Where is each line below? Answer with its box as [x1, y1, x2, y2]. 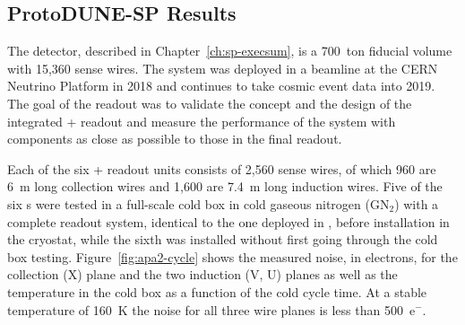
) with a [394, 194, 439, 213]
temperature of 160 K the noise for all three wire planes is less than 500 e [7, 300, 416, 319]
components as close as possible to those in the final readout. [7, 129, 342, 148]
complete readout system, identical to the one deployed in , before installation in [7, 212, 450, 231]
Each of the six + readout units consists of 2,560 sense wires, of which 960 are [7, 159, 436, 178]
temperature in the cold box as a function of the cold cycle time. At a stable [7, 282, 427, 301]
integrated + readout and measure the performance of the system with [7, 111, 396, 130]
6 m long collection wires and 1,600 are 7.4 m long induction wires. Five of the [7, 177, 443, 196]
